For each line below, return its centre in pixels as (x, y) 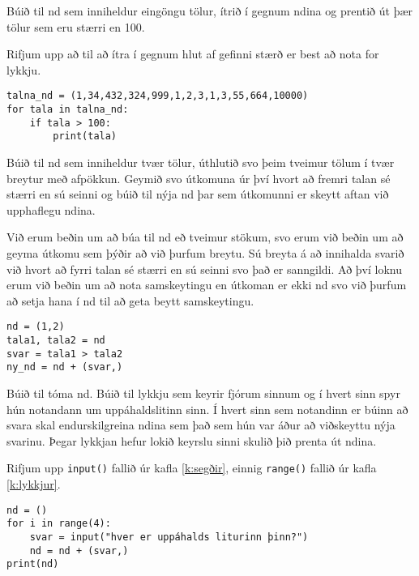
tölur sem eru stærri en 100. (76, 26)
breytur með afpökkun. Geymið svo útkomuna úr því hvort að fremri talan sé (199, 178)
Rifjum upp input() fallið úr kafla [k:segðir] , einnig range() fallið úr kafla (192, 468)
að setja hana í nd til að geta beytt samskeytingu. (130, 300)
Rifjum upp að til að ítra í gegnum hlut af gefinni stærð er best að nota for (193, 54)
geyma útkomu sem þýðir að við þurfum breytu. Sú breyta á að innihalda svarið (205, 252)
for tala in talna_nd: (68, 110)
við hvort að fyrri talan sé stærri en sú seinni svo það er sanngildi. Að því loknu (204, 269)
